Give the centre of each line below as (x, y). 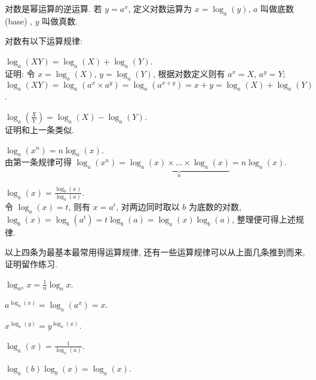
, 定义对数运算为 (160, 8)
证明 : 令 (20, 73)
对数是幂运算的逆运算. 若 (53, 8)
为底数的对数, (215, 206)
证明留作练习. (31, 263)
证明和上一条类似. (39, 129)
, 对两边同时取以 (148, 206)
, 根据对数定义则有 (189, 73)
